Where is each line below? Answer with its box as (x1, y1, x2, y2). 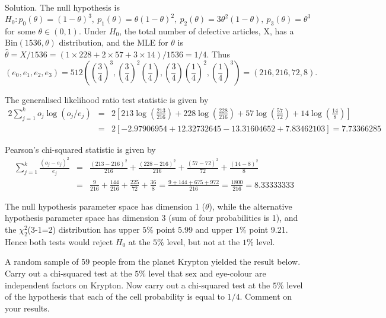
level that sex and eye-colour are (148, 266, 266, 279)
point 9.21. (249, 223, 288, 235)
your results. (5, 301, 50, 314)
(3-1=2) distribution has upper (27, 223, 140, 235)
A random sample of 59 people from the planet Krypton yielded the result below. (5, 255, 301, 268)
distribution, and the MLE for (59, 36, 168, 49)
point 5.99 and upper (156, 223, 233, 235)
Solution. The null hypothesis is (5, 1, 120, 13)
